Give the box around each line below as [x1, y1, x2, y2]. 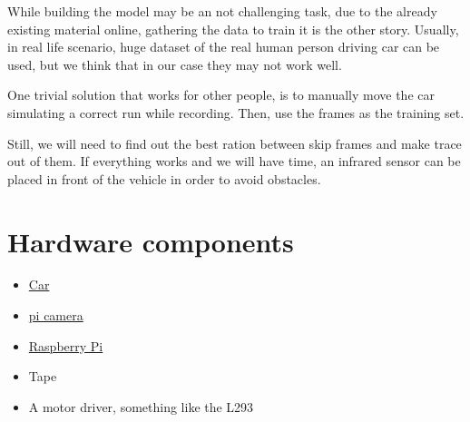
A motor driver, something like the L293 [28, 397, 254, 416]
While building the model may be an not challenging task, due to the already [7, 2, 437, 20]
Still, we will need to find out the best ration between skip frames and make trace [7, 133, 462, 152]
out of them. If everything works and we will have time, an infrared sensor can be [7, 152, 461, 171]
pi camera [28, 306, 83, 325]
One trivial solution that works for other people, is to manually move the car [7, 85, 435, 104]
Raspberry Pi [28, 336, 103, 355]
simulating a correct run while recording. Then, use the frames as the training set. [7, 103, 465, 122]
